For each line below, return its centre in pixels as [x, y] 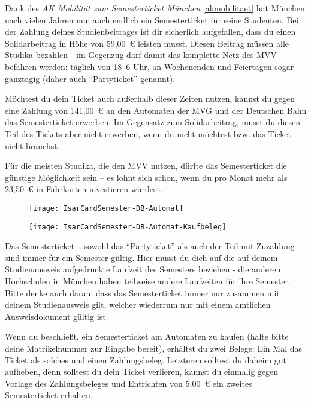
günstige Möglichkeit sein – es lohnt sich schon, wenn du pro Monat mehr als [146, 177]
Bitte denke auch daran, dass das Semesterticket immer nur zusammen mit [142, 293]
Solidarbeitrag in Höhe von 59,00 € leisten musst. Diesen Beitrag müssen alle [147, 43]
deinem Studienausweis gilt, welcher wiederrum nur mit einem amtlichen [138, 304]
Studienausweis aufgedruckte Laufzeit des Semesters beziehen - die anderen [143, 269]
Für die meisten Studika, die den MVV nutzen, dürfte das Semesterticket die [146, 166]
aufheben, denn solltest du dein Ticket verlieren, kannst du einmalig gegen [142, 372]
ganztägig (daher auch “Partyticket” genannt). [90, 78]
